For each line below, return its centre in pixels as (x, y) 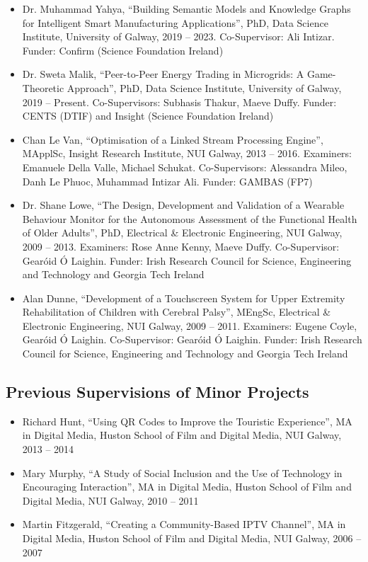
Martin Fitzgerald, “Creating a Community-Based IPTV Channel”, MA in (184, 524)
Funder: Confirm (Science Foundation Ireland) (123, 50)
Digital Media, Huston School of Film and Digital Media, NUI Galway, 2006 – (192, 538)
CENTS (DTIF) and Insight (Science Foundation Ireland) (148, 116)
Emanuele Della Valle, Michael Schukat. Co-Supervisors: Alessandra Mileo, (185, 167)
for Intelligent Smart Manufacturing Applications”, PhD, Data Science (175, 22)
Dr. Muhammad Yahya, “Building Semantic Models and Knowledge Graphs (186, 8)
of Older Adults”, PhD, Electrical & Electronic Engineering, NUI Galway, (182, 233)
